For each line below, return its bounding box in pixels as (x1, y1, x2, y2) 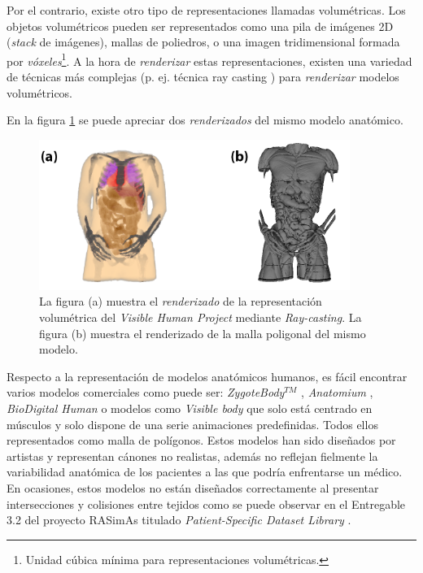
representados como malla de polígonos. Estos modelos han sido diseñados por (7, 432, 396, 449)
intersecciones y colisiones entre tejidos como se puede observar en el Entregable (7, 495, 406, 512)
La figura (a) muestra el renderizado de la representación (39, 293, 322, 310)
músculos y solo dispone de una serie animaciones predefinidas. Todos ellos (7, 415, 378, 432)
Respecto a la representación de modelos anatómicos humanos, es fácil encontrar (7, 367, 408, 384)
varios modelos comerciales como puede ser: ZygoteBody (7, 384, 285, 401)
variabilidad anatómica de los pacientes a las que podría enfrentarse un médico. (7, 463, 403, 480)
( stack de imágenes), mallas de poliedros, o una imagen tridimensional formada (7, 33, 400, 50)
